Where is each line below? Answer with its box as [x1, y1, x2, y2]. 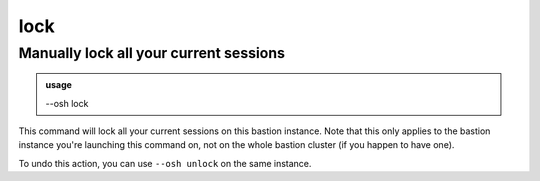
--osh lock [45, 97, 89, 109]
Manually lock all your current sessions [18, 44, 285, 62]
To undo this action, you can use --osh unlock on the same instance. [18, 157, 312, 169]
